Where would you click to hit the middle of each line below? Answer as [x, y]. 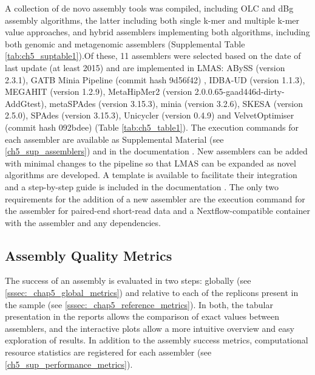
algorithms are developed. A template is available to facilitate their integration [151, 175]
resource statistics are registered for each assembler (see [108, 352]
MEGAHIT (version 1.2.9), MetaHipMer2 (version [99, 91]
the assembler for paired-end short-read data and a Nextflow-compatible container [157, 211]
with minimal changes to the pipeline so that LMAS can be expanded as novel [151, 163]
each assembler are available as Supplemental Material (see [114, 139]
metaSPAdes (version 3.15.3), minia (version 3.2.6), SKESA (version [176, 103]
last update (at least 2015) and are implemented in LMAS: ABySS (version [145, 67]
